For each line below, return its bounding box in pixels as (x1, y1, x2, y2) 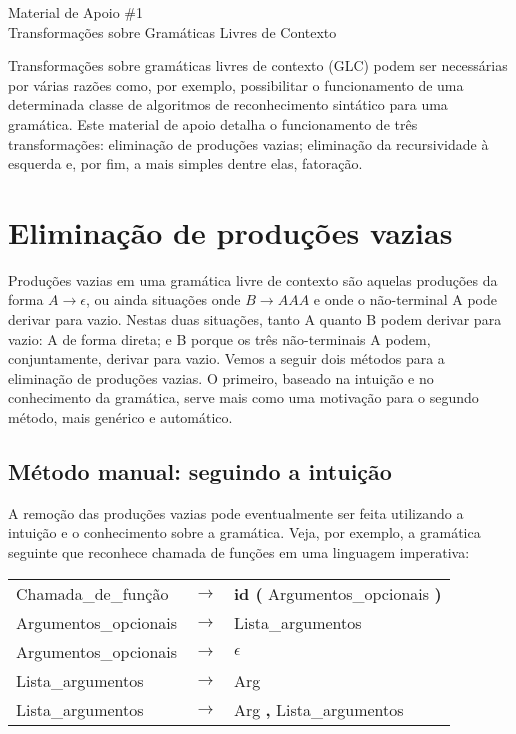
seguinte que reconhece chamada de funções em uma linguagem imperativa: (8, 542, 470, 563)
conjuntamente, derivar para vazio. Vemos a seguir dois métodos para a (8, 348, 445, 369)
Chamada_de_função (16, 581, 169, 605)
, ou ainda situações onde (86, 289, 241, 310)
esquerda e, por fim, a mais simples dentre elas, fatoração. (8, 153, 363, 174)
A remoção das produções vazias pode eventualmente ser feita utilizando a (8, 502, 464, 523)
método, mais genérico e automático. (8, 407, 233, 428)
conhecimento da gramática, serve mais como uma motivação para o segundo (8, 387, 479, 408)
